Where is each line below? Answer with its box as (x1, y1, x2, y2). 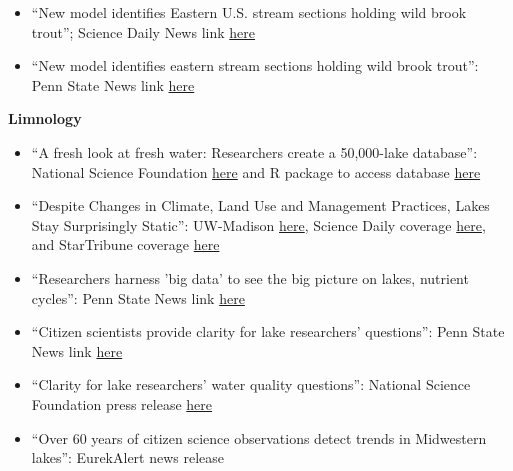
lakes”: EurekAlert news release (31, 447, 225, 468)
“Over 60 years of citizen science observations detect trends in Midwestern (31, 427, 487, 448)
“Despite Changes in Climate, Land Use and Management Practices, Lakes (31, 195, 490, 216)
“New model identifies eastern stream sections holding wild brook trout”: (31, 55, 479, 76)
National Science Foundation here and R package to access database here (31, 161, 481, 182)
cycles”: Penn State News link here (31, 287, 245, 308)
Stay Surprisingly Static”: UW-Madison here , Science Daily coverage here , (31, 214, 486, 235)
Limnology (8, 108, 82, 129)
